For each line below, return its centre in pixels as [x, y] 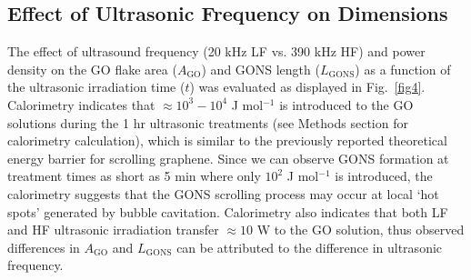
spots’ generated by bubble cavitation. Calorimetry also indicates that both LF [228, 211]
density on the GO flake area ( [92, 69]
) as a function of [403, 69]
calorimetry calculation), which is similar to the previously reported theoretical [227, 140]
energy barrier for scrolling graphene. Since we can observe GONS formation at [228, 158]
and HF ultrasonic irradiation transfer [113, 230]
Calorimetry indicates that [81, 104]
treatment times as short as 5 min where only [134, 176]
